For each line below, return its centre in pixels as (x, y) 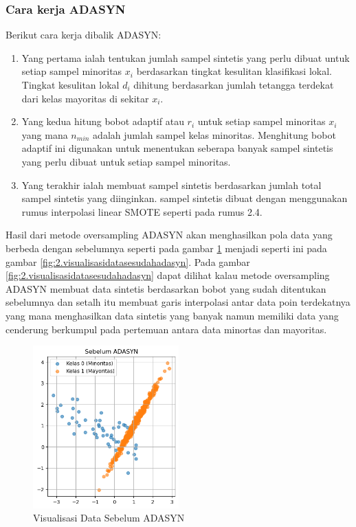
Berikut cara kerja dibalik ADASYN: (84, 35)
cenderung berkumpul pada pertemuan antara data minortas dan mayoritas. (166, 329)
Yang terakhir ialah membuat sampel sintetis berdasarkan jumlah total (171, 184)
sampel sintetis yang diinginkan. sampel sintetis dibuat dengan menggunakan (185, 198)
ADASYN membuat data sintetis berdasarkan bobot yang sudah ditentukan (166, 288)
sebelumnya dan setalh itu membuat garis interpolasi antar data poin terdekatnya (178, 302)
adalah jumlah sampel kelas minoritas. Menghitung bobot (214, 134)
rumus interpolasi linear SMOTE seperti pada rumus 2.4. (142, 211)
